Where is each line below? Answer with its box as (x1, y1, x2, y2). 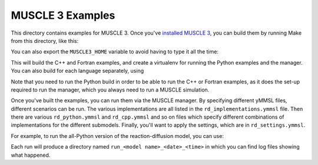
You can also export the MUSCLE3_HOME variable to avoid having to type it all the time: (11, 48, 219, 55)
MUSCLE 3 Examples (11, 9, 115, 22)
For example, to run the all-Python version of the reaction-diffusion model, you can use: (11, 132, 224, 139)
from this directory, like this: (11, 37, 79, 44)
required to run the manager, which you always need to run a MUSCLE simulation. (11, 86, 210, 93)
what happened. (11, 151, 51, 159)
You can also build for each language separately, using (11, 68, 144, 75)
